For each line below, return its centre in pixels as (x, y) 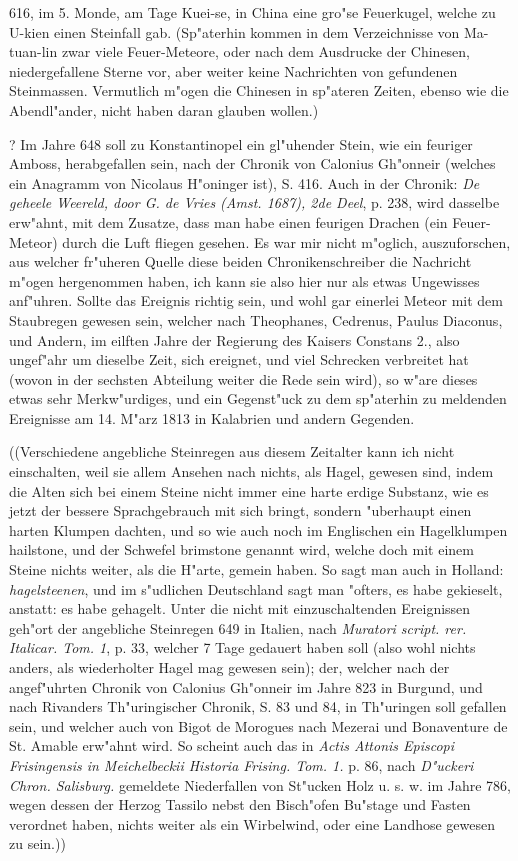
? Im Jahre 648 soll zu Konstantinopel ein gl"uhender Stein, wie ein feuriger (241, 143)
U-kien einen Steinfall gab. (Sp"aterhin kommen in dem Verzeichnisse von (234, 31)
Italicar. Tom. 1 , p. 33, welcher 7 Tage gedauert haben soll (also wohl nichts (242, 647)
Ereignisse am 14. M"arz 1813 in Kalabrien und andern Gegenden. (212, 417)
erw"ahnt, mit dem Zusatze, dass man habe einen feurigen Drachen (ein (228, 221)
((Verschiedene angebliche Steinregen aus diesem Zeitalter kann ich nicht (232, 451)
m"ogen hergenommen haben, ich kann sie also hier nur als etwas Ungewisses (244, 280)
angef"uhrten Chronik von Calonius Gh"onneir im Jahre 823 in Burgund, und (246, 686)
